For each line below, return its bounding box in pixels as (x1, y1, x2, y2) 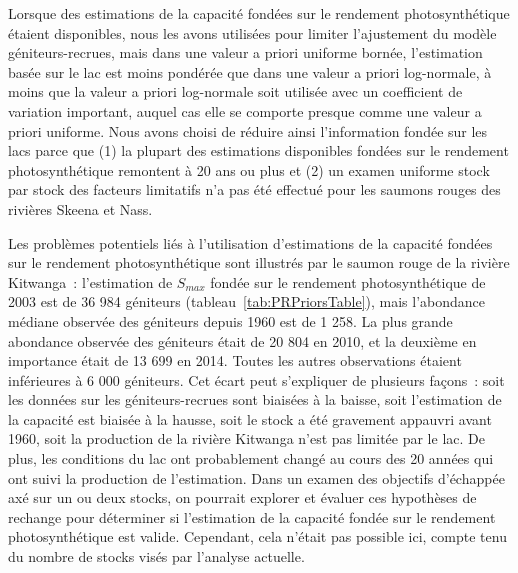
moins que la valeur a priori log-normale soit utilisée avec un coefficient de (8, 81, 463, 102)
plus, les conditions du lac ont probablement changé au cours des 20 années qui (8, 448, 494, 469)
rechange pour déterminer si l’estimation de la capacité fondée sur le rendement (8, 506, 496, 527)
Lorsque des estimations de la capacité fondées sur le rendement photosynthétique (8, 3, 510, 23)
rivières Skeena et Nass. (8, 198, 153, 219)
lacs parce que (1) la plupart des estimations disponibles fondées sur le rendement (8, 140, 509, 161)
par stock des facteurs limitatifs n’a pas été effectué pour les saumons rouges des (8, 179, 501, 200)
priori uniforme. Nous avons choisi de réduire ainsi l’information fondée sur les (8, 120, 488, 141)
